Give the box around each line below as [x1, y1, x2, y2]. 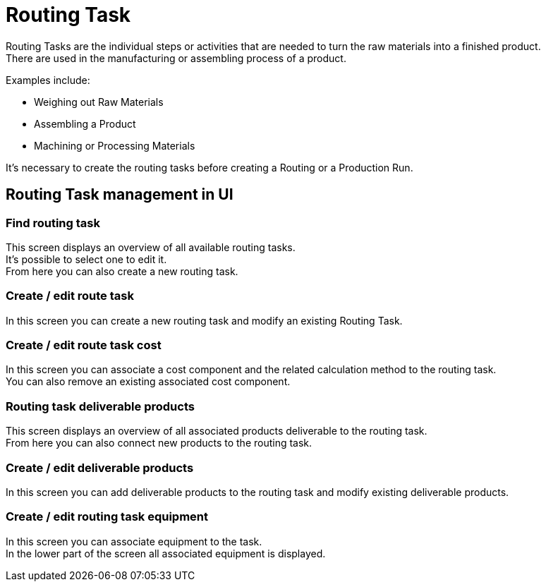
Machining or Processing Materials [34, 139, 195, 152]
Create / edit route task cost [6, 338, 162, 353]
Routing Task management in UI [6, 186, 233, 204]
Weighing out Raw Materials [34, 95, 164, 108]
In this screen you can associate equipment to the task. [6, 535, 262, 547]
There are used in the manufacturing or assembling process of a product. [6, 52, 346, 64]
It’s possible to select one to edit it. [6, 253, 167, 265]
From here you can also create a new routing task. [6, 265, 238, 277]
